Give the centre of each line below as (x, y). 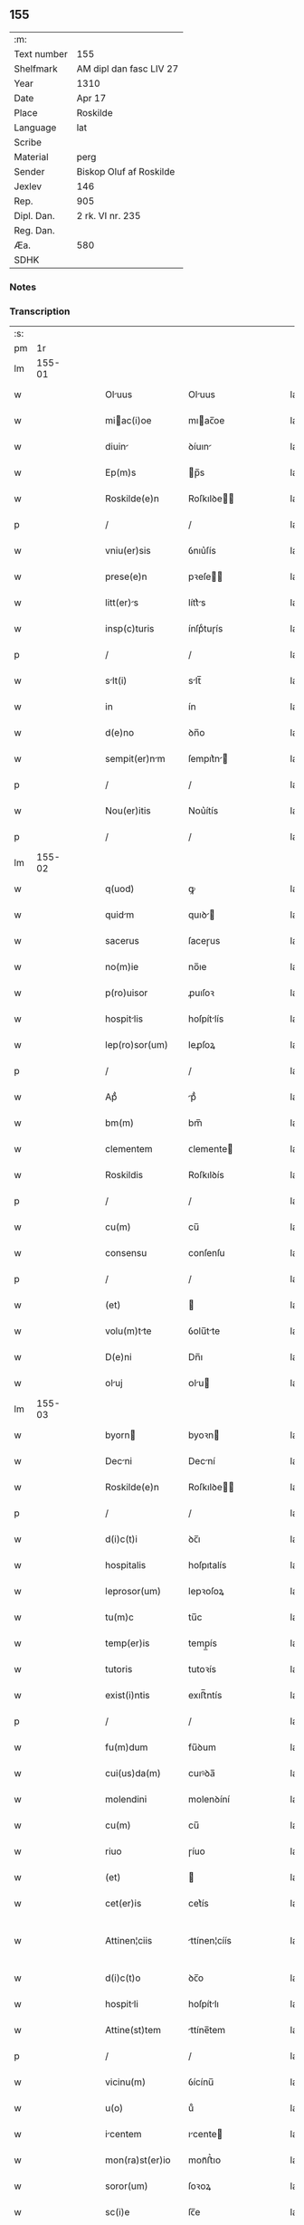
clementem (129, 1149)
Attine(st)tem (133, 2030)
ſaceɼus (204, 941)
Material (31, 157)
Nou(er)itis (128, 811)
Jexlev (28, 186)
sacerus (123, 941)
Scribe (28, 142)
